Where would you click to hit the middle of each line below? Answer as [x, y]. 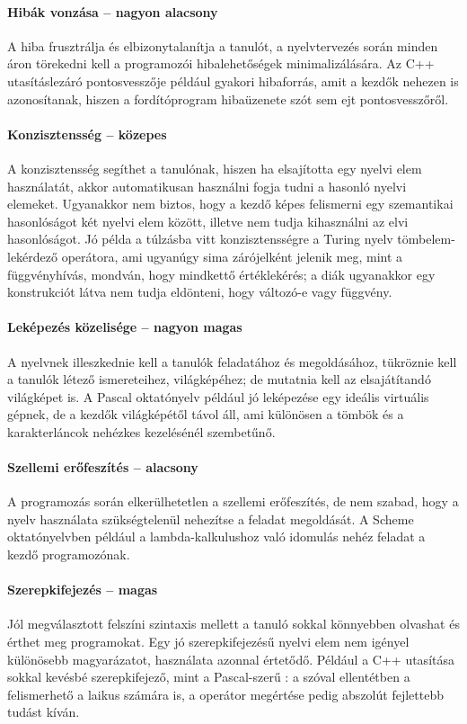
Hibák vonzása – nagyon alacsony [113, 11]
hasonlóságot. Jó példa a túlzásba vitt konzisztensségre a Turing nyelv [200, 239]
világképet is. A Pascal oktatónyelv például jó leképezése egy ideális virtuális [218, 396]
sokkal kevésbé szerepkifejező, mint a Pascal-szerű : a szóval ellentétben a [209, 677]
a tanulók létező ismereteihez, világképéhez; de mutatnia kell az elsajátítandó [219, 379]
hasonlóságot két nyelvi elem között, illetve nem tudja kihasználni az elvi [208, 221]
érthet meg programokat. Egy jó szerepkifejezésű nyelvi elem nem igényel [208, 642]
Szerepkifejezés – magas [83, 590]
